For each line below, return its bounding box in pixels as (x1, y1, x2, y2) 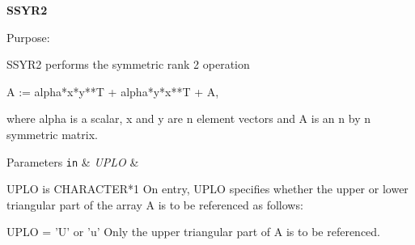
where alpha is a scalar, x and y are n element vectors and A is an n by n (6, 110, 371, 127)
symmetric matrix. (6, 125, 98, 142)
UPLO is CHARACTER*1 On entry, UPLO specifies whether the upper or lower (6, 180, 409, 197)
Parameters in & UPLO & (6, 153, 139, 170)
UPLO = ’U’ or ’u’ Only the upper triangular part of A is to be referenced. (6, 223, 381, 240)
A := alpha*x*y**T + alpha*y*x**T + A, (6, 82, 219, 99)
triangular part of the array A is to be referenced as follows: (6, 196, 303, 213)
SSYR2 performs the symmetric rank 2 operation (6, 56, 250, 73)
